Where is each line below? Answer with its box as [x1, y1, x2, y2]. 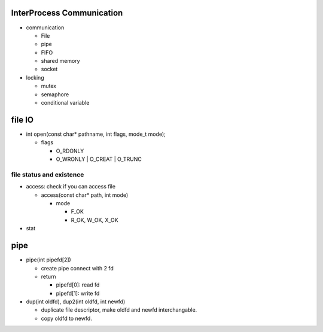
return [41, 273, 56, 280]
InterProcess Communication [11, 8, 123, 18]
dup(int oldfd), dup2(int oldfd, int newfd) [26, 298, 126, 305]
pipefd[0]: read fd [56, 281, 100, 288]
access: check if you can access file [26, 183, 116, 190]
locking [26, 74, 44, 81]
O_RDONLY [56, 147, 84, 154]
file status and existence [11, 170, 84, 179]
